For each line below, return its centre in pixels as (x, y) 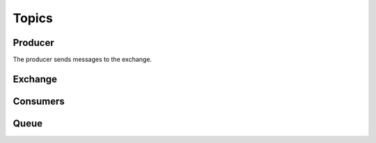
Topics (33, 18)
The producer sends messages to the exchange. (83, 60)
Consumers (39, 101)
